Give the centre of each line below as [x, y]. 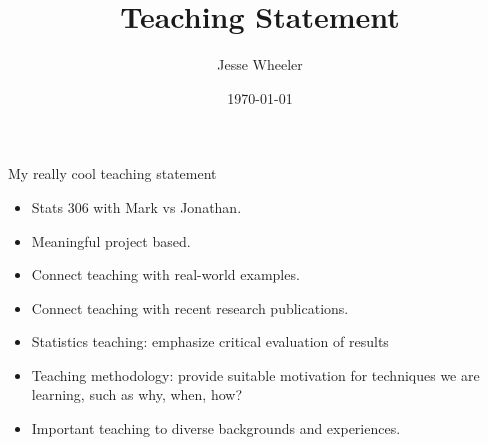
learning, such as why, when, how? [136, 394]
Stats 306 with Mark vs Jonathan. [136, 206]
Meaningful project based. [111, 240]
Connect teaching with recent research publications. [190, 307]
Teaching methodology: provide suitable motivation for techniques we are [255, 374]
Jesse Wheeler [260, 64]
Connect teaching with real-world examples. [165, 274]
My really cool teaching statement [112, 173]
